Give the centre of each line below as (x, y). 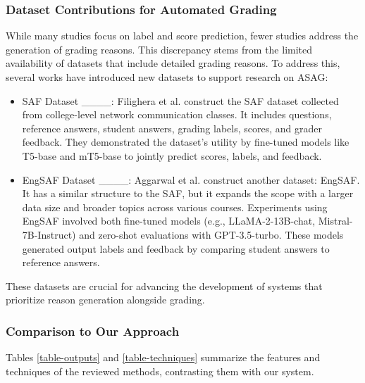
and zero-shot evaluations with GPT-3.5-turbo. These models (211, 234)
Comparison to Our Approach (93, 331)
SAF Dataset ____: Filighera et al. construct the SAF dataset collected (180, 100)
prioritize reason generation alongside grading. (105, 300)
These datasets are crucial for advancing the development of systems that (164, 285)
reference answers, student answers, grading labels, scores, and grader (172, 128)
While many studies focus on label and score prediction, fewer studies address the (182, 36)
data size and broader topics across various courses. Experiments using (175, 207)
